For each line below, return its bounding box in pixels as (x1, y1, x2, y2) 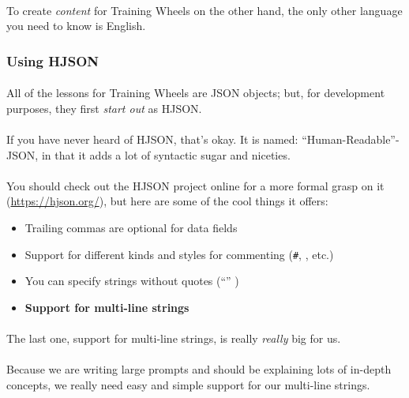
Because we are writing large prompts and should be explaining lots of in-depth (6, 361, 392, 377)
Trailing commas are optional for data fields (24, 219, 238, 235)
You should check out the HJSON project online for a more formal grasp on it (6, 177, 385, 193)
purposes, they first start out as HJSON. (6, 99, 202, 116)
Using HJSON (6, 51, 99, 70)
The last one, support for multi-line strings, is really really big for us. (6, 330, 341, 346)
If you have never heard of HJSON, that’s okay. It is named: (6, 131, 298, 147)
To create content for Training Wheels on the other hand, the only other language (6, 2, 403, 18)
